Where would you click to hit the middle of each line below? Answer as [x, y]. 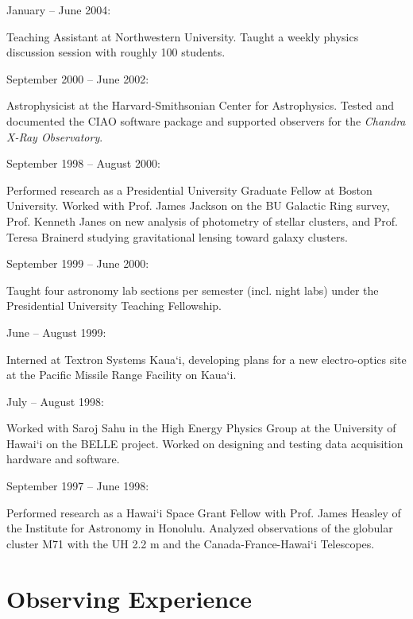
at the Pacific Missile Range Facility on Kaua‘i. [122, 375]
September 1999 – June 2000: [78, 263]
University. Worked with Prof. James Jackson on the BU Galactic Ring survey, [198, 205]
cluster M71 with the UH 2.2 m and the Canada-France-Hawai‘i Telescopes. [191, 543]
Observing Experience [129, 598]
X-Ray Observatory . [55, 136]
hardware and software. [63, 459]
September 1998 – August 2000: [83, 163]
